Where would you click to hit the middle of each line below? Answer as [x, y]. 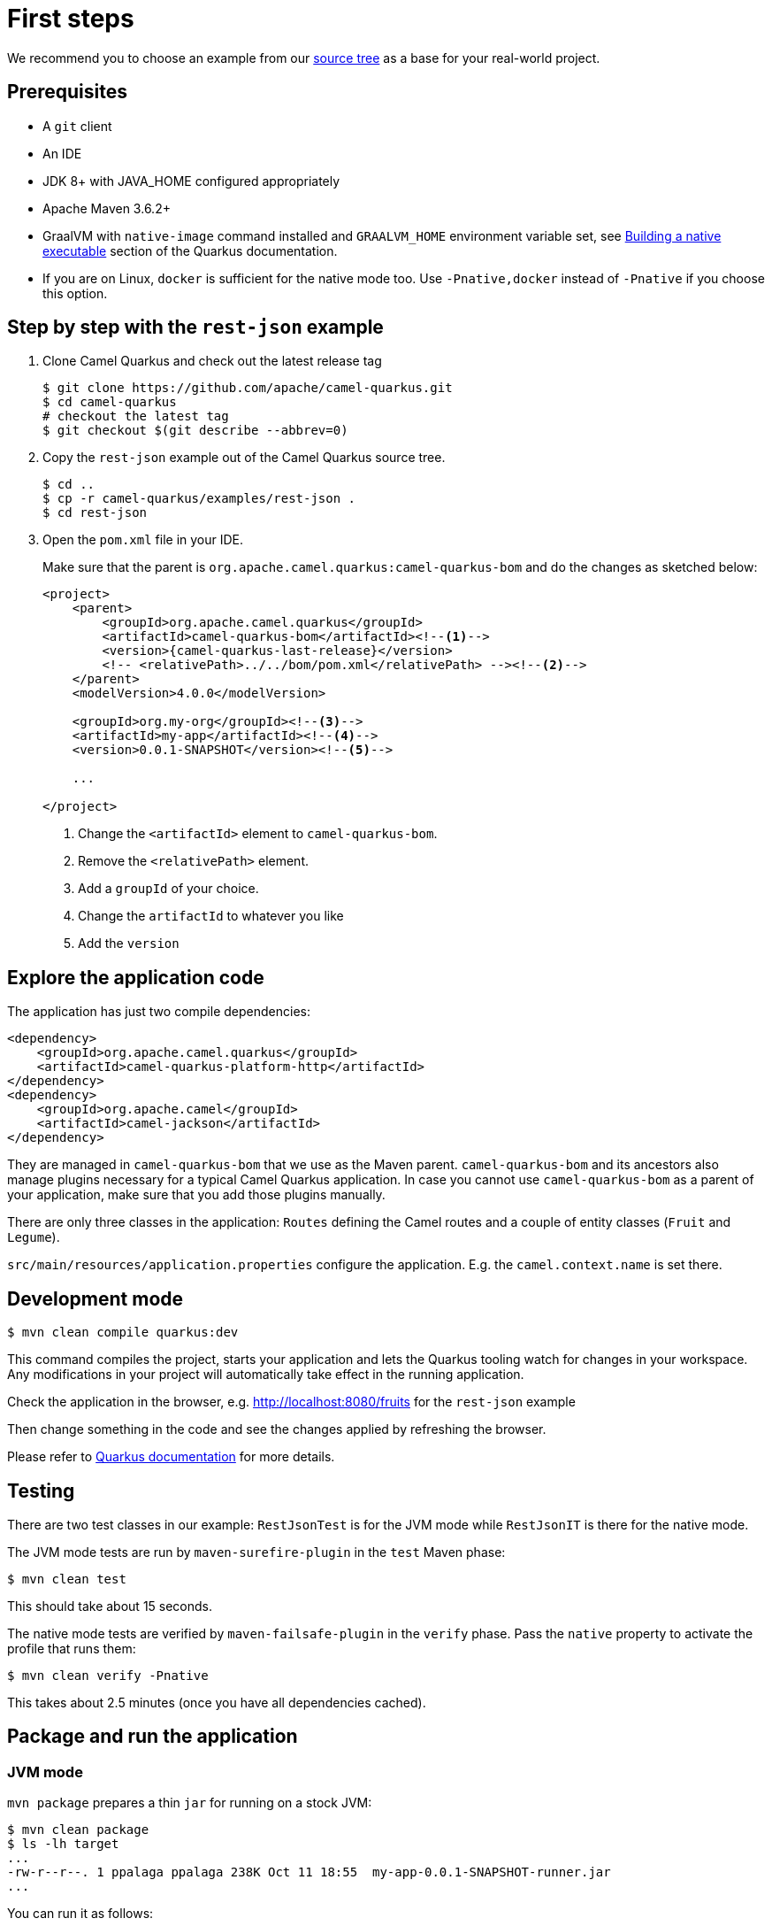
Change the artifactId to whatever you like [211, 916]
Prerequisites [67, 92]
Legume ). [34, 1237]
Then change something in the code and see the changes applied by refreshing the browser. [277, 1429]
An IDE [62, 153]
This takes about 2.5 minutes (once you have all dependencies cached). [217, 1702]
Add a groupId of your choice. [168, 889]
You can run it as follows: [80, 1914]
